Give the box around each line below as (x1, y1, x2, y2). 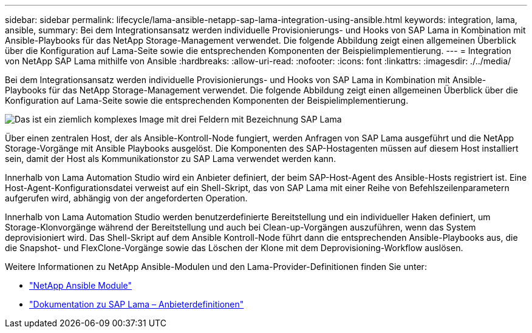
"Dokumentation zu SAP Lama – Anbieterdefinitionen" (29, 299, 244, 309)
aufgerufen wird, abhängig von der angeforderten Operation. (5, 193, 248, 203)
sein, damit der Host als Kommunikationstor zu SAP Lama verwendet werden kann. (5, 153, 336, 164)
